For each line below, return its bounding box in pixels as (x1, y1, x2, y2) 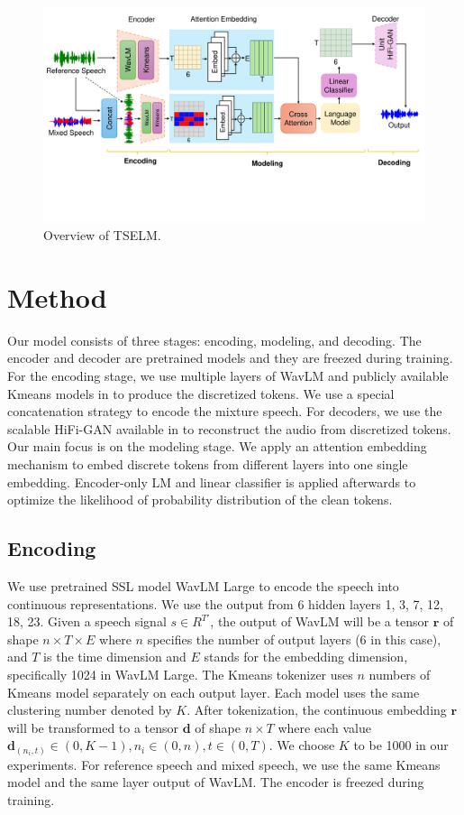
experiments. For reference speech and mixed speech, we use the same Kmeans (7, 755, 441, 773)
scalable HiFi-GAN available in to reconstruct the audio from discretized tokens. (7, 419, 451, 438)
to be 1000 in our (353, 736, 449, 755)
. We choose (268, 736, 335, 755)
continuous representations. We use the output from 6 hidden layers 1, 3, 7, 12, (7, 594, 443, 613)
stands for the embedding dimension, (204, 647, 408, 666)
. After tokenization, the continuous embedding (187, 700, 447, 719)
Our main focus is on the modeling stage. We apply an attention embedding (7, 437, 427, 456)
